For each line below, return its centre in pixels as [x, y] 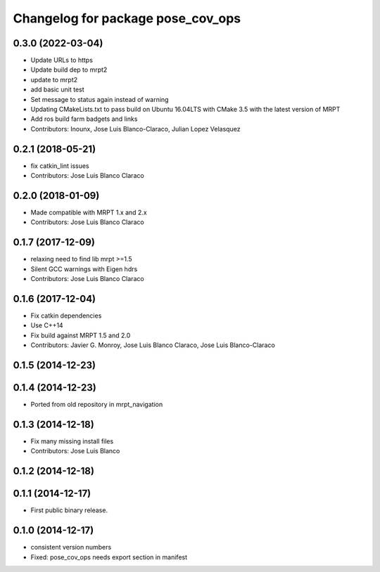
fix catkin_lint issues [60, 166]
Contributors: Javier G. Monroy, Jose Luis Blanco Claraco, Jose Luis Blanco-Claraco [153, 345]
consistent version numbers [71, 547]
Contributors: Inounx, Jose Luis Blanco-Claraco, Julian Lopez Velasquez [135, 129]
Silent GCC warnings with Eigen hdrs [84, 269]
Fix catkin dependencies [66, 316]
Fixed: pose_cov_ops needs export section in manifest [109, 557]
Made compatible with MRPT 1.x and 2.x [89, 212]
